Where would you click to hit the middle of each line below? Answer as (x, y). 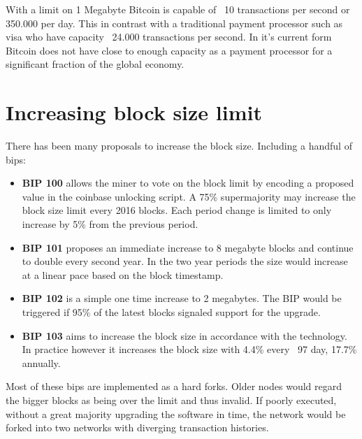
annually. (41, 362)
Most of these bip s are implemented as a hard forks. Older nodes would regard (174, 386)
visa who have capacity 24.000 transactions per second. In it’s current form (169, 37)
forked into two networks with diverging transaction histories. (137, 427)
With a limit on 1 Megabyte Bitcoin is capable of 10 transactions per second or (178, 9)
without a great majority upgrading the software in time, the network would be (176, 413)
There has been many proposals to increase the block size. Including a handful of (179, 146)
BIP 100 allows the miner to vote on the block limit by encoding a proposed (188, 183)
